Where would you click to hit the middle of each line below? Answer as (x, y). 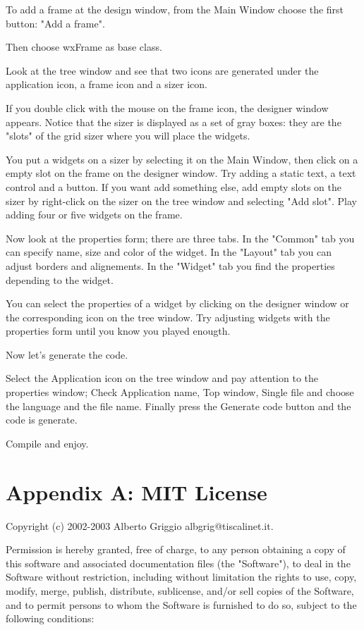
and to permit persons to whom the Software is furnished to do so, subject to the (181, 604)
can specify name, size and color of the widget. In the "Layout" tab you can (169, 252)
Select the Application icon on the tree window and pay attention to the (162, 378)
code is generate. (42, 420)
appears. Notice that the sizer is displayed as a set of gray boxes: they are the (174, 122)
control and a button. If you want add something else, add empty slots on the (174, 186)
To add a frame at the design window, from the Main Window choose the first (175, 9)
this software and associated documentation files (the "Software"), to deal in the (178, 563)
